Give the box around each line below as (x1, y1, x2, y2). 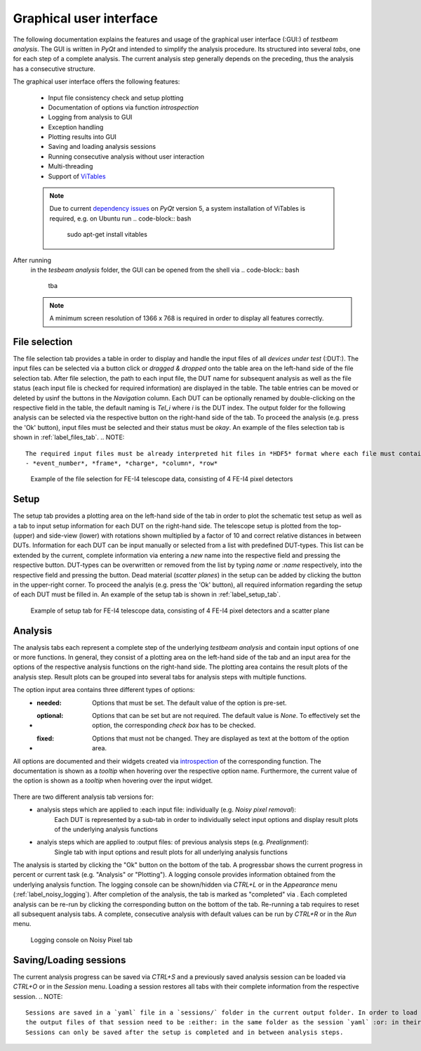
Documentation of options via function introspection (48, 103, 199, 112)
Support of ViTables (48, 172, 106, 181)
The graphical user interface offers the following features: (13, 77, 180, 86)
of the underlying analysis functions (54, 825, 158, 833)
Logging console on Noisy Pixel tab (30, 935, 133, 944)
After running (13, 256, 52, 264)
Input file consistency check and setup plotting (48, 93, 184, 102)
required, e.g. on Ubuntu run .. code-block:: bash (49, 214, 192, 223)
